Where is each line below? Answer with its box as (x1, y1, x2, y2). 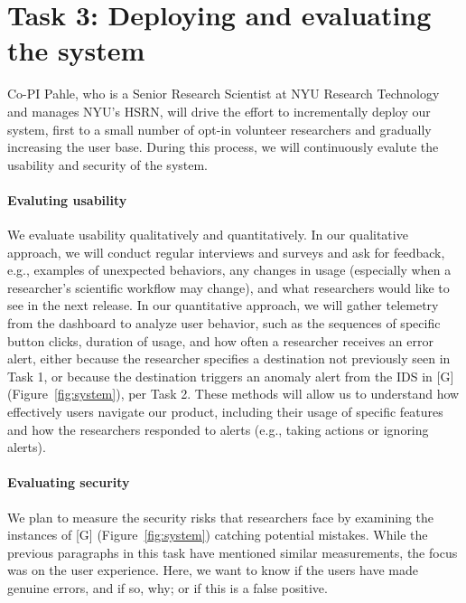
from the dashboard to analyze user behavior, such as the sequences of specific (7, 314, 441, 333)
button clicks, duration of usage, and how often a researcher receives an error (7, 331, 433, 350)
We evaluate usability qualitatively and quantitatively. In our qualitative (7, 225, 408, 244)
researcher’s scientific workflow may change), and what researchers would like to (7, 278, 450, 297)
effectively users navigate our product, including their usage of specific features (7, 402, 443, 421)
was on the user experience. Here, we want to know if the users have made (7, 561, 418, 579)
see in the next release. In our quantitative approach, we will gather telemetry (7, 296, 439, 315)
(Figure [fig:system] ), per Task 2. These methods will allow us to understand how (7, 384, 460, 403)
